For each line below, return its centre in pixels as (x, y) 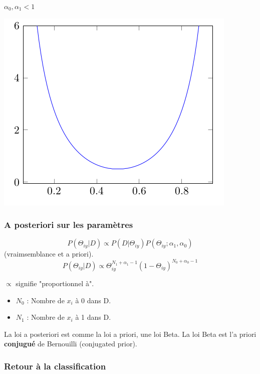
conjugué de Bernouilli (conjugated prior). (71, 344)
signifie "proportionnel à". (55, 283)
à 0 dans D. (93, 300)
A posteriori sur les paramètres (69, 225)
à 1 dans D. (93, 317)
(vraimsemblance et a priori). (49, 254)
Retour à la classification (55, 366)
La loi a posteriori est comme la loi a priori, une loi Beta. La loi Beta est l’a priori (130, 334)
